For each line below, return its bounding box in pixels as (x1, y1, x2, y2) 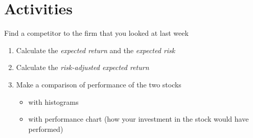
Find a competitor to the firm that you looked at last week (4, 28, 189, 38)
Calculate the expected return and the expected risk (16, 44, 175, 55)
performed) (28, 123, 63, 134)
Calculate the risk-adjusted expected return (16, 62, 149, 73)
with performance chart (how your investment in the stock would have (28, 113, 249, 124)
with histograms (28, 96, 79, 107)
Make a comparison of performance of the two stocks (16, 79, 181, 89)
